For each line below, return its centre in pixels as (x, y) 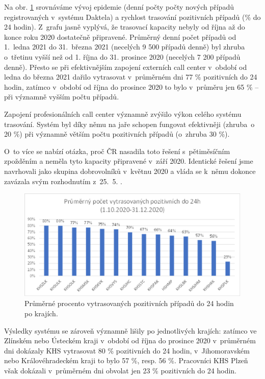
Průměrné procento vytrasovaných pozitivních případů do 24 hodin (129, 303)
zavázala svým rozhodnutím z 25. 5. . (63, 181)
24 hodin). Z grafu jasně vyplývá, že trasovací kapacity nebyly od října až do (125, 27)
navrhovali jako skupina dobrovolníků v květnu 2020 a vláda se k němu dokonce (130, 171)
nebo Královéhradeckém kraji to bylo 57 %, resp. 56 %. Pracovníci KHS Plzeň (126, 360)
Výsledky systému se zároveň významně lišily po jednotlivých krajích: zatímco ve (130, 330)
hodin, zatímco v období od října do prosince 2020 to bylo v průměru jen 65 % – (131, 86)
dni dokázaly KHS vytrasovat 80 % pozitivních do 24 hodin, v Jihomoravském (127, 350)
